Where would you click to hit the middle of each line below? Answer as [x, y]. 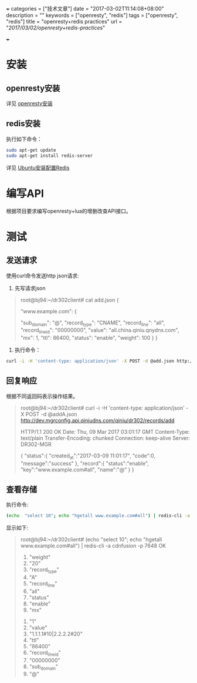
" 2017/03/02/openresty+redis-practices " [56, 28]
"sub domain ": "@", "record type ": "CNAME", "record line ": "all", [93, 323]
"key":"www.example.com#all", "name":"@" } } [77, 470]
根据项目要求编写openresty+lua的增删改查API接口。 [69, 211]
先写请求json [30, 288]
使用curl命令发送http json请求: [43, 276]
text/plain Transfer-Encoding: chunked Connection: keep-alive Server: [105, 438]
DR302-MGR [36, 444]
